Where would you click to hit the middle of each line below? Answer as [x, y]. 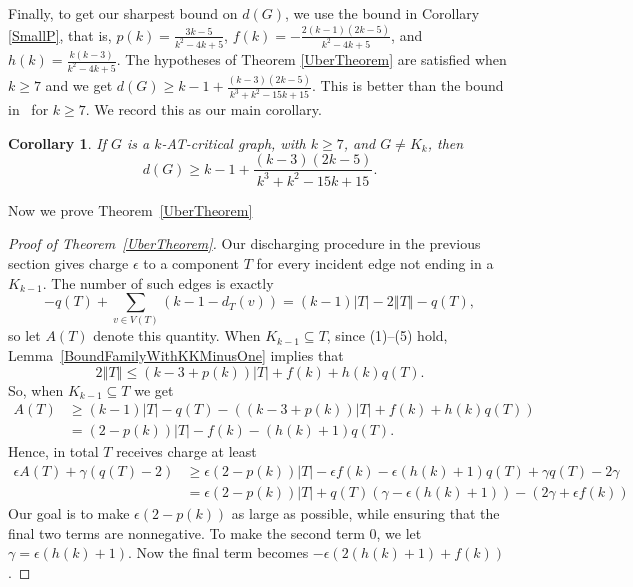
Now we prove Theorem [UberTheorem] [130, 209]
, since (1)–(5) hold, [387, 335]
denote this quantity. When [177, 335]
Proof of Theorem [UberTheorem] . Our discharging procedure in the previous [244, 243]
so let [24, 335]
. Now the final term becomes [218, 552]
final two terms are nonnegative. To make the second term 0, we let [215, 532]
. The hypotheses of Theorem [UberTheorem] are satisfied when [311, 59]
